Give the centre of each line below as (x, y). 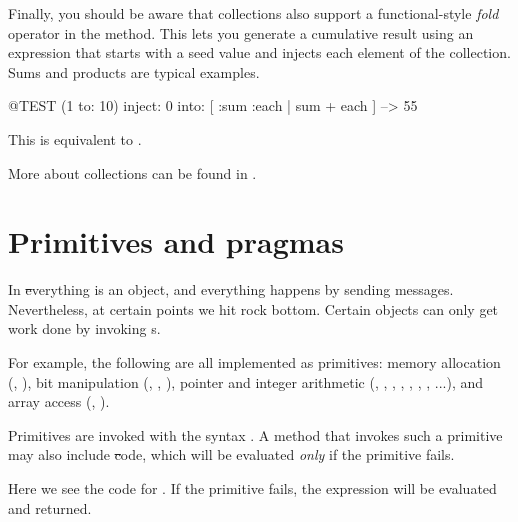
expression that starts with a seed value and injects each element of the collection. (259, 52)
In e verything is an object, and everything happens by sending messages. (231, 289)
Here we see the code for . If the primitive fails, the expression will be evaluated (252, 488)
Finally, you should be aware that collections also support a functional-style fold (253, 13)
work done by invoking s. (84, 328)
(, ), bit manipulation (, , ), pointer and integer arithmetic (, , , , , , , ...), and (246, 381)
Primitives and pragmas (176, 241)
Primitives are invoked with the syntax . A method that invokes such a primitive (255, 434)
